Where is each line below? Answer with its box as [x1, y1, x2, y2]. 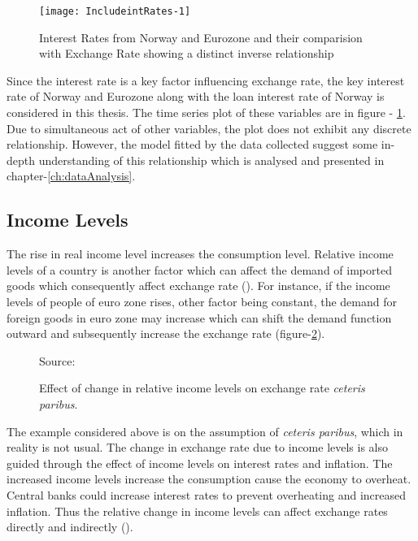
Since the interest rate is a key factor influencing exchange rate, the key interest [7, 71, 405, 89]
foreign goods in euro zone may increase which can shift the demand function [7, 309, 392, 326]
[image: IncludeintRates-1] [39, 6, 191, 17]
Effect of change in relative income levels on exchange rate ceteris [39, 379, 365, 396]
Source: [39, 352, 76, 369]
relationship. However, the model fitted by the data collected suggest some [7, 136, 378, 153]
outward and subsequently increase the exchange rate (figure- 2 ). [7, 325, 325, 342]
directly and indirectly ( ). [7, 518, 133, 535]
